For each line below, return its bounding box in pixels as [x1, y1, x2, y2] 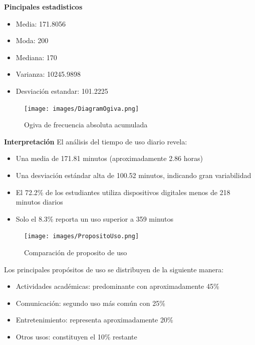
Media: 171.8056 [16, 18, 66, 29]
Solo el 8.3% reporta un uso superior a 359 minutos [16, 213, 174, 224]
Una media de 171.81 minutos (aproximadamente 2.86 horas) [16, 153, 203, 163]
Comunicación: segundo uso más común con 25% [16, 297, 165, 308]
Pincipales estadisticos [4, 2, 83, 12]
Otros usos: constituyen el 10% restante [16, 331, 137, 341]
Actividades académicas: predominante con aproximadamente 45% [16, 281, 219, 291]
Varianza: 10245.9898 [16, 69, 81, 79]
